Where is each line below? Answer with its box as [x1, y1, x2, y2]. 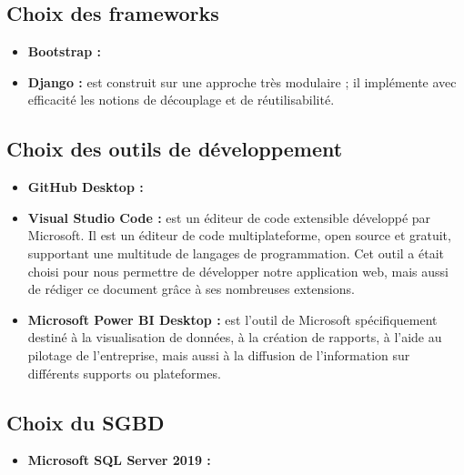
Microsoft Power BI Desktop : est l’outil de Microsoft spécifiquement [27, 309, 438, 328]
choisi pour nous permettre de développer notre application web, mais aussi [27, 261, 449, 280]
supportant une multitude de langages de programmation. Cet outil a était [27, 243, 445, 262]
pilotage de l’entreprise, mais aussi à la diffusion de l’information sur [27, 345, 410, 364]
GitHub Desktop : [27, 177, 144, 197]
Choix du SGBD [6, 408, 165, 436]
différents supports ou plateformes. [27, 363, 221, 382]
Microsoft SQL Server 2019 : [27, 450, 211, 470]
